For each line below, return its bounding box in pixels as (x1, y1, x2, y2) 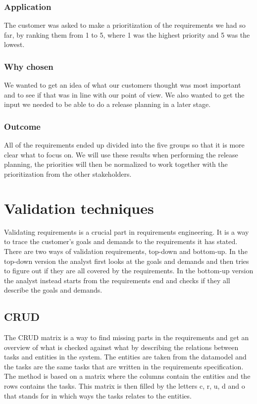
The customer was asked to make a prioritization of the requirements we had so (4, 20, 246, 30)
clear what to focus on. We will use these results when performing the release (4, 149, 238, 159)
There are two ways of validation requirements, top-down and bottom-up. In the (4, 246, 248, 256)
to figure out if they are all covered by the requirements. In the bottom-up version (4, 265, 254, 276)
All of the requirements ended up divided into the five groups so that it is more (4, 140, 245, 150)
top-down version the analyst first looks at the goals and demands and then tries (4, 255, 249, 266)
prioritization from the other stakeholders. (4, 169, 132, 179)
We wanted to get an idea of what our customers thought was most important (4, 80, 241, 90)
